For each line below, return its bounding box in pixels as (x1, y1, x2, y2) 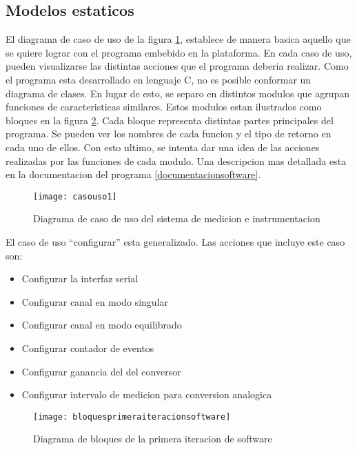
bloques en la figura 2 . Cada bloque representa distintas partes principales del (6, 112, 334, 127)
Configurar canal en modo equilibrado (21, 317, 182, 332)
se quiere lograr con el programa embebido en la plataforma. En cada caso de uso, (6, 45, 352, 59)
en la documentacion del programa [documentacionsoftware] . (6, 167, 261, 182)
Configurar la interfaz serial (21, 271, 139, 286)
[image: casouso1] (33, 191, 117, 202)
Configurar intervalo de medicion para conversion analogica (21, 387, 272, 402)
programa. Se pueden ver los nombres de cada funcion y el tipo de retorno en (6, 126, 331, 141)
